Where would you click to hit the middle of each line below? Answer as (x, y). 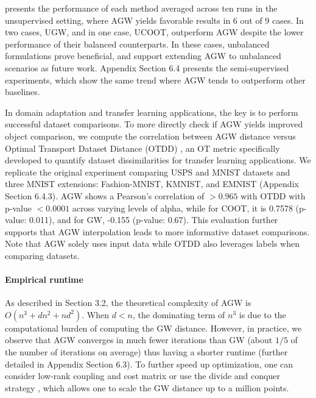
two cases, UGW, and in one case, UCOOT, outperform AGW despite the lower (154, 32)
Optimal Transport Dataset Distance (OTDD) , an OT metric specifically (142, 148)
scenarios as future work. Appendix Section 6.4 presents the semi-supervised (147, 67)
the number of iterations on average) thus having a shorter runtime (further (146, 352)
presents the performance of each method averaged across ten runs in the (141, 8)
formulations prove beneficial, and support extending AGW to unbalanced (143, 56)
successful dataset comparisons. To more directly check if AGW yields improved (154, 124)
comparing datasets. (42, 255)
